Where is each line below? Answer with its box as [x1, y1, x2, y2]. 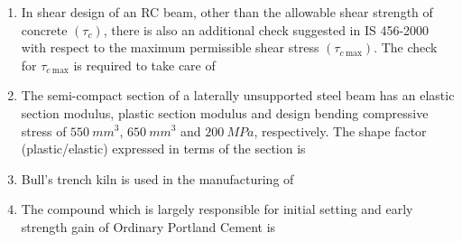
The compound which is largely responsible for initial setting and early [21, 200, 413, 219]
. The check [374, 38, 438, 57]
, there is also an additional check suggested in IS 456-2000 [103, 20, 430, 39]
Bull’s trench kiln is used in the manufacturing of [21, 169, 294, 188]
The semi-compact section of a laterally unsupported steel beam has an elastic [21, 86, 455, 105]
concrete [21, 20, 68, 39]
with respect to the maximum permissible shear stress [21, 38, 319, 57]
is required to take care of [73, 55, 216, 74]
